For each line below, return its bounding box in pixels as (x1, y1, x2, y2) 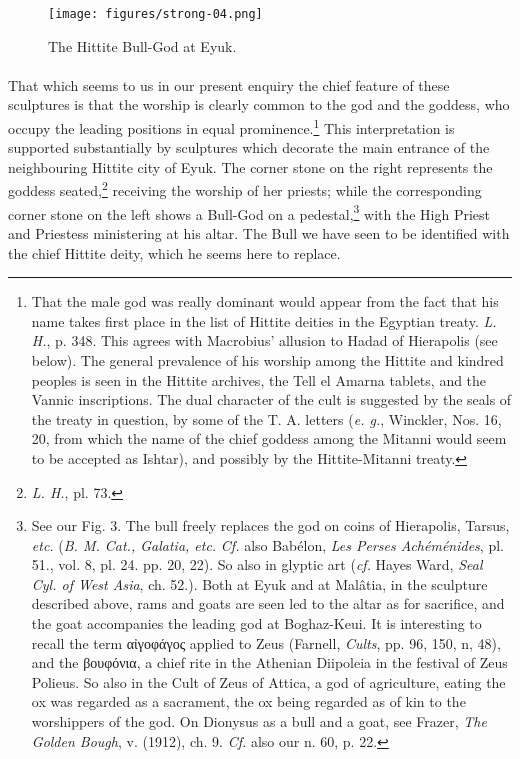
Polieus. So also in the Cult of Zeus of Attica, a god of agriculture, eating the (31, 671, 506, 692)
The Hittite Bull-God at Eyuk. (48, 35, 237, 56)
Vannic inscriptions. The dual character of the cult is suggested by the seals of (31, 389, 512, 410)
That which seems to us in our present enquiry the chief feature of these (8, 74, 450, 95)
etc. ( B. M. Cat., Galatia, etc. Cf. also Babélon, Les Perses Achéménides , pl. (31, 534, 504, 555)
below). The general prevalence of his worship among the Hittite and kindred (31, 349, 504, 370)
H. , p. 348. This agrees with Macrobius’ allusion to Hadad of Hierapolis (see (31, 330, 498, 351)
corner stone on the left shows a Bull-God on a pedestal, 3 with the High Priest (8, 200, 491, 224)
